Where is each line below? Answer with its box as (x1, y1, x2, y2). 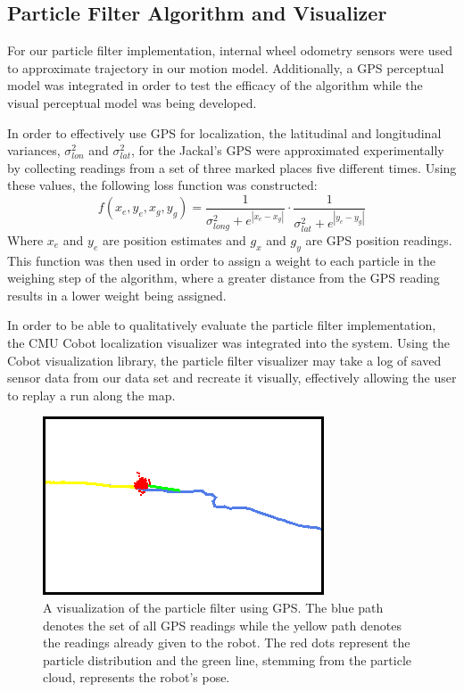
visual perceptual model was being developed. (7, 93, 257, 111)
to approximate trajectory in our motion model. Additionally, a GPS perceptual (7, 58, 444, 77)
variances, (7, 141, 61, 160)
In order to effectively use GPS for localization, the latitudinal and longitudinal (7, 123, 442, 142)
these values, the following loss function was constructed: (7, 176, 318, 194)
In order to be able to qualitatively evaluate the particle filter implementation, (7, 316, 436, 334)
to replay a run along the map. (7, 385, 176, 404)
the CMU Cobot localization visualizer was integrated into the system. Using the (7, 333, 450, 351)
